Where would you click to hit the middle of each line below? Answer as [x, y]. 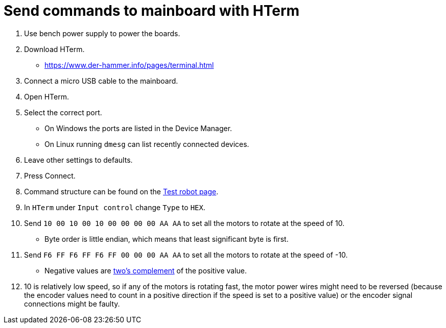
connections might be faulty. [72, 304]
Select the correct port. [63, 112]
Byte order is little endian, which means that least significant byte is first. [167, 239]
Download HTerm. [54, 49]
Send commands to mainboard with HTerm [152, 11]
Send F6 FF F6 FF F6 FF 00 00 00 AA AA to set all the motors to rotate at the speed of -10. [186, 255]
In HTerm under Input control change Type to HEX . [115, 207]
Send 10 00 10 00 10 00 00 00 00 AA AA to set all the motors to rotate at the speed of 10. [184, 223]
